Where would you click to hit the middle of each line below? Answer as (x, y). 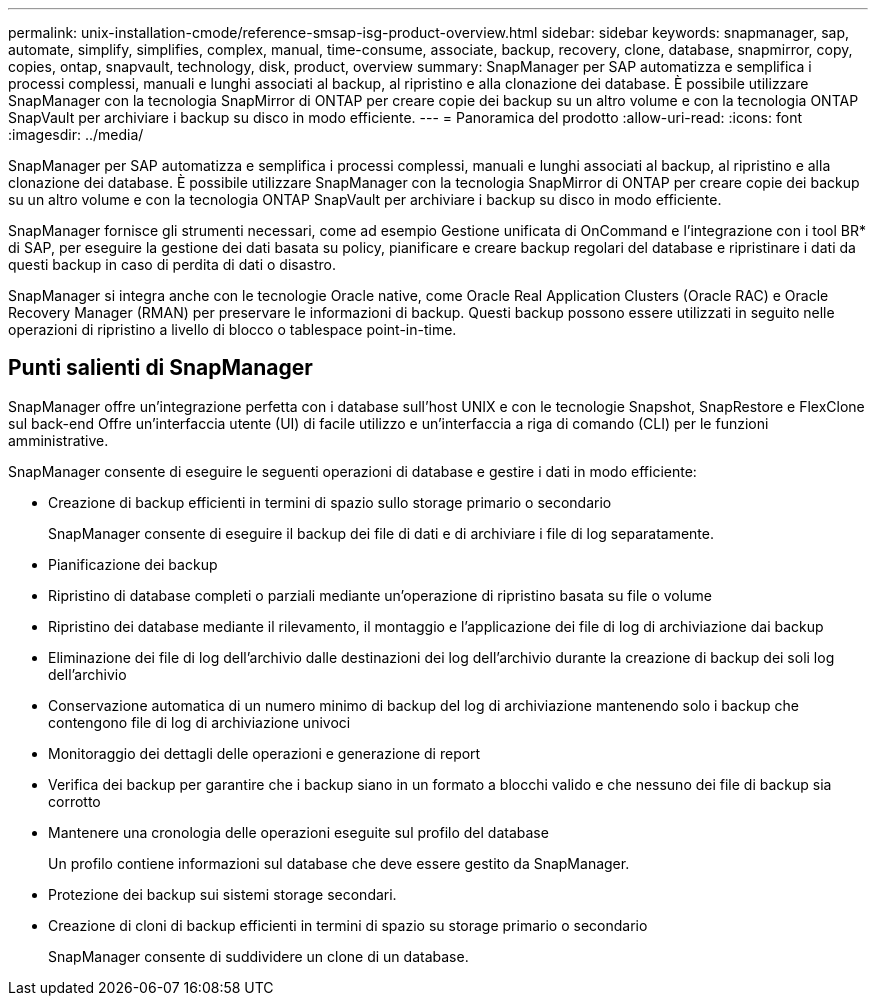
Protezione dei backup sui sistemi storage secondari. (222, 894)
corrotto (74, 801)
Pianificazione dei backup (133, 564)
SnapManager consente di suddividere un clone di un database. (258, 956)
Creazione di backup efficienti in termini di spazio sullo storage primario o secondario (330, 502)
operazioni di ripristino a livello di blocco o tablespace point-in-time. (232, 329)
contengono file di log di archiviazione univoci (199, 722)
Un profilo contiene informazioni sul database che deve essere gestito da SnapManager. (339, 863)
